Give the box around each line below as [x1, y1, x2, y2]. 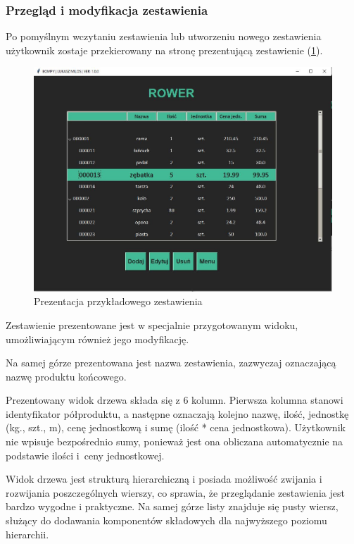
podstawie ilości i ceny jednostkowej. [6, 447, 165, 462]
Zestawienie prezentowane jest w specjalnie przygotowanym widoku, [6, 317, 298, 332]
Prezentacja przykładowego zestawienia [34, 294, 203, 309]
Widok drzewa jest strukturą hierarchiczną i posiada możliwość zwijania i [6, 471, 322, 486]
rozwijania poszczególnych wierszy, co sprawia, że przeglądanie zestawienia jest [6, 485, 345, 500]
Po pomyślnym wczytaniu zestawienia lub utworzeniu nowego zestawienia [6, 29, 322, 44]
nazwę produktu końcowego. [6, 369, 127, 383]
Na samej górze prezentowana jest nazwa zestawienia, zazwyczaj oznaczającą [6, 355, 336, 370]
